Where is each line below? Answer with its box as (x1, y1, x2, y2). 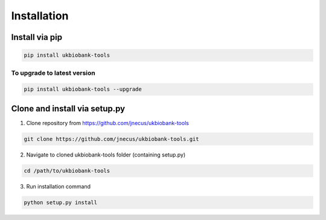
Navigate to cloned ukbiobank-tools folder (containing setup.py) (26, 151, 186, 158)
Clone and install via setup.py (11, 103, 126, 114)
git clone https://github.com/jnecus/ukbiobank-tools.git (24, 135, 199, 142)
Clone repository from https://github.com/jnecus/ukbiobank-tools (26, 119, 190, 126)
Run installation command (26, 183, 91, 190)
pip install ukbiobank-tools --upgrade (24, 86, 142, 93)
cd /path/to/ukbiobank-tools (24, 167, 110, 174)
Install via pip (11, 32, 63, 42)
